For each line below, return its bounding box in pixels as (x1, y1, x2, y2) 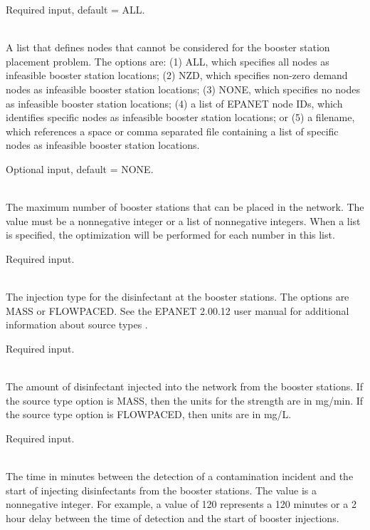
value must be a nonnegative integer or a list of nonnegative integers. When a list (6, 213, 361, 228)
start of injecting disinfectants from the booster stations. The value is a (6, 482, 317, 497)
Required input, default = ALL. (6, 2, 145, 16)
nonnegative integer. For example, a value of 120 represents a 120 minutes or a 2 (6, 497, 356, 511)
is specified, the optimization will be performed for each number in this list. (6, 227, 335, 242)
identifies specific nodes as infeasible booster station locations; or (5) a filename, (6, 110, 355, 125)
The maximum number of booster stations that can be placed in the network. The (6, 199, 364, 214)
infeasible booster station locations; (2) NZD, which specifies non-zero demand (6, 68, 348, 83)
